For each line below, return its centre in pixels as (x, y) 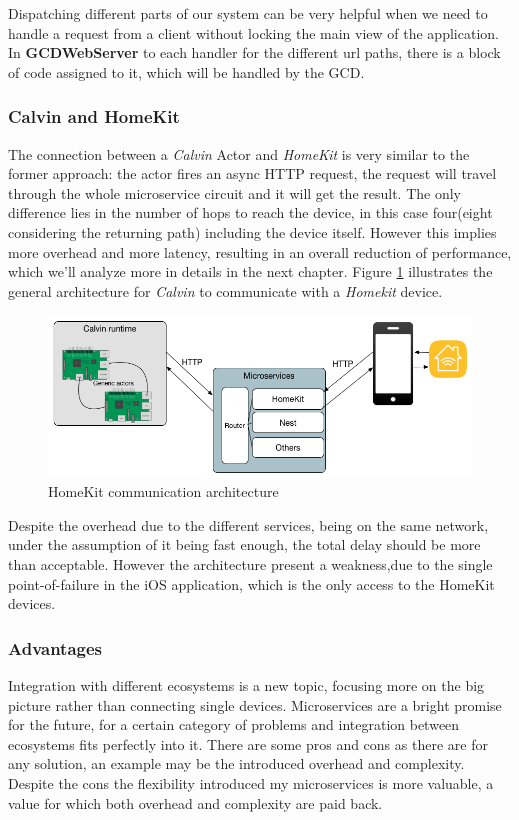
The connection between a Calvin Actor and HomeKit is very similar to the (239, 153)
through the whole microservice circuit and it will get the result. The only (235, 192)
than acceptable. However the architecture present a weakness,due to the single (250, 564)
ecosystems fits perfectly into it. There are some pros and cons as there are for (248, 743)
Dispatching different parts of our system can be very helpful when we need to (248, 13)
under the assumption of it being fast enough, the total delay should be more (244, 544)
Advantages (55, 647)
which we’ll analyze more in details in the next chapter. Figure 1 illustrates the (250, 271)
